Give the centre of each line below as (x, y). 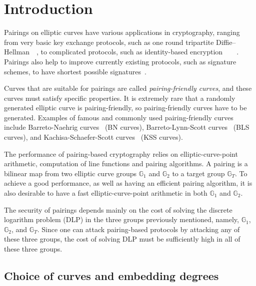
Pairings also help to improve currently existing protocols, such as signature (120, 61)
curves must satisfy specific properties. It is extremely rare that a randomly (120, 98)
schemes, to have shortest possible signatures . (75, 71)
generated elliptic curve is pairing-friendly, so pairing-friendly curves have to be (125, 108)
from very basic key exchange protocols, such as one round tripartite (109, 42)
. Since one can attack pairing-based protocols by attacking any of (138, 229)
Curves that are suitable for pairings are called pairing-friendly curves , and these (128, 88)
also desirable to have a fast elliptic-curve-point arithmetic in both (106, 193)
